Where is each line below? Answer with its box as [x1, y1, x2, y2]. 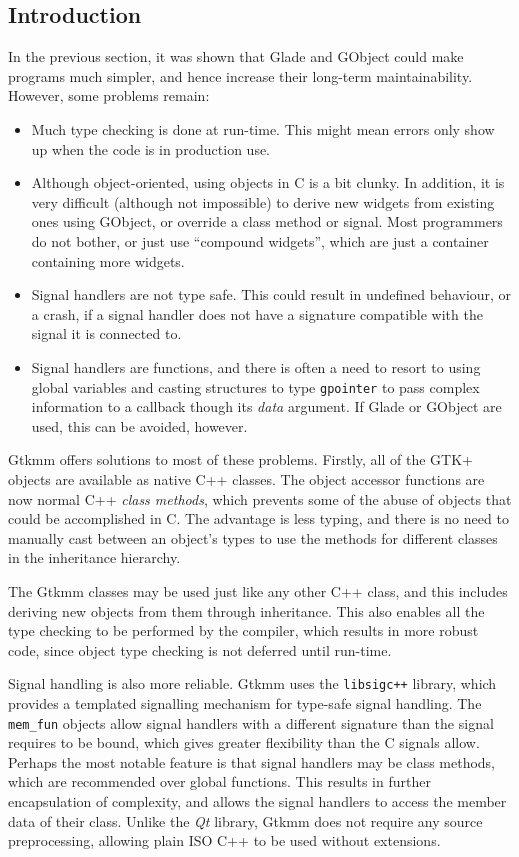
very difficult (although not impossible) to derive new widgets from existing [31, 191, 495, 212]
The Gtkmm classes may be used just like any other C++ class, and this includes [8, 580, 508, 601]
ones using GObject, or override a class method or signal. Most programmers [31, 211, 503, 232]
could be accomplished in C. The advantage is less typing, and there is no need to [8, 508, 509, 529]
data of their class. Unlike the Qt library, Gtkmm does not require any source [8, 810, 483, 831]
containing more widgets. [31, 250, 185, 271]
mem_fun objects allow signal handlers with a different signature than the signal [8, 712, 494, 733]
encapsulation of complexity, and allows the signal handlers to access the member [8, 790, 507, 811]
